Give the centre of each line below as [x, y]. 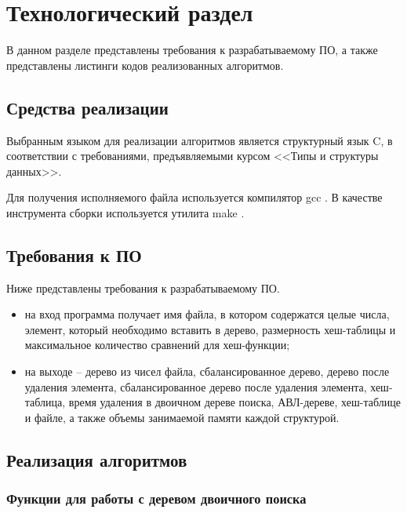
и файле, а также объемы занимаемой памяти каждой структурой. [182, 417]
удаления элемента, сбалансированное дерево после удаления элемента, [196, 386]
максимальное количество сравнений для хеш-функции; [157, 345]
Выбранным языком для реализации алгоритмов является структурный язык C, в [200, 140]
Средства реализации [87, 107]
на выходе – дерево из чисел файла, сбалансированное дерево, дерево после [207, 371]
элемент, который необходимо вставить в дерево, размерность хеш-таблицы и [210, 329]
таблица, [45, 402]
